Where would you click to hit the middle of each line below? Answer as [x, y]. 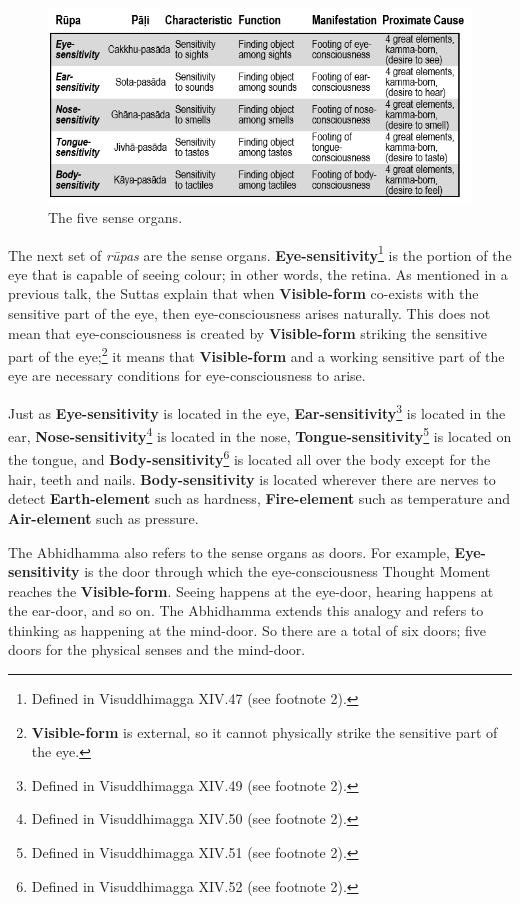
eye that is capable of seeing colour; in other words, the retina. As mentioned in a [258, 273]
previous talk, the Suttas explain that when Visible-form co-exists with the [243, 293]
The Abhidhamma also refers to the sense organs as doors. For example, [229, 551]
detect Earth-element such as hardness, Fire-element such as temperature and [259, 498]
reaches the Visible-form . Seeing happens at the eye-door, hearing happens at [251, 590]
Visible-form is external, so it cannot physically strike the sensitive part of [264, 731]
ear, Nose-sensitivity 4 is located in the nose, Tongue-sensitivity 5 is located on [260, 434]
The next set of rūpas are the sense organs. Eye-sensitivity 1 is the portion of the [260, 253]
